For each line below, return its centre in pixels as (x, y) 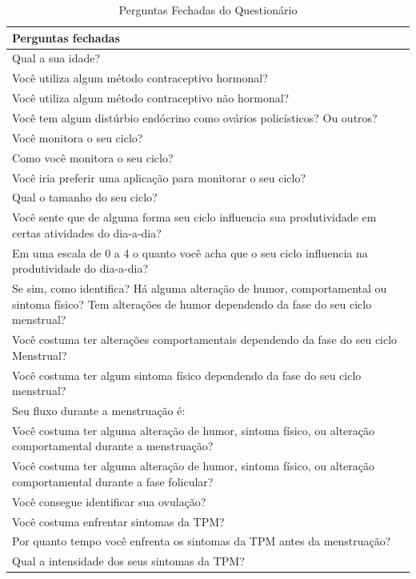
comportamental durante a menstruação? (113, 446)
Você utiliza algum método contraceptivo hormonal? (140, 78)
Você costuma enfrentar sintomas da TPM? (118, 521)
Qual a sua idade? (56, 58)
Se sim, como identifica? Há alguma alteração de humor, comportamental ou (200, 288)
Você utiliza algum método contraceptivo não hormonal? (151, 98)
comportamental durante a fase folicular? (113, 481)
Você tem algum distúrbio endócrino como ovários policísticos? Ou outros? (195, 117)
